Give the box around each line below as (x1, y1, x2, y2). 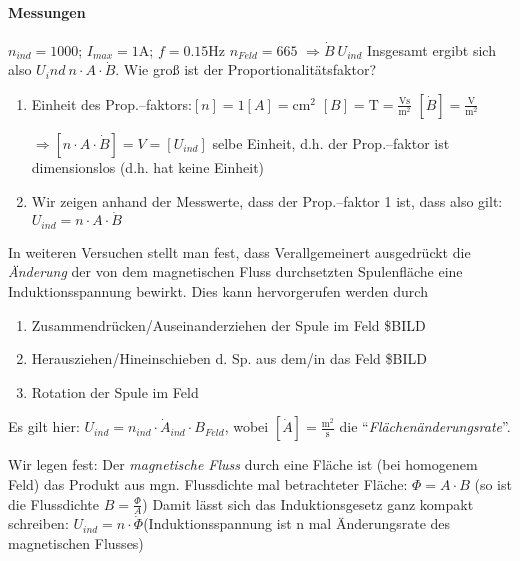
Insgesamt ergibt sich (367, 39, 496, 60)
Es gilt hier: (8, 416, 80, 437)
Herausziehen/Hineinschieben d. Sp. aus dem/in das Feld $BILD (31, 348, 427, 369)
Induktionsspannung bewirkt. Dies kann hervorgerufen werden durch (8, 281, 428, 302)
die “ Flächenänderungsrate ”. (339, 416, 511, 437)
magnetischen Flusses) (8, 533, 144, 554)
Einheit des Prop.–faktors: (31, 93, 192, 114)
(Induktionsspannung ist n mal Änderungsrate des (143, 513, 451, 534)
